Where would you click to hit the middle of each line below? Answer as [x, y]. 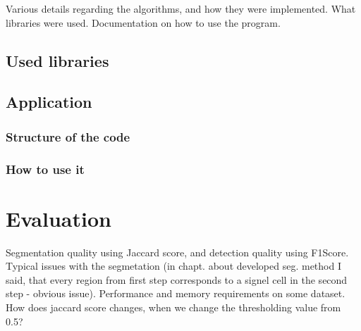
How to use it [45, 169]
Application [49, 102]
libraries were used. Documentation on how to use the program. [143, 22]
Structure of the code [68, 136]
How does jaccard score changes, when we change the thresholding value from [173, 307]
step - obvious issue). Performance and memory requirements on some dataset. [176, 293]
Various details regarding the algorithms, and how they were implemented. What [181, 8]
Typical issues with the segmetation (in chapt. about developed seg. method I [173, 266]
